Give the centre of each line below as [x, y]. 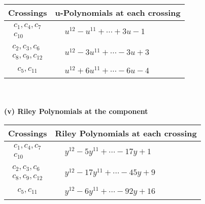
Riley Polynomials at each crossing [126, 133]
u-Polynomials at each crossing [118, 12]
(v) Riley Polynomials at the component [76, 111]
